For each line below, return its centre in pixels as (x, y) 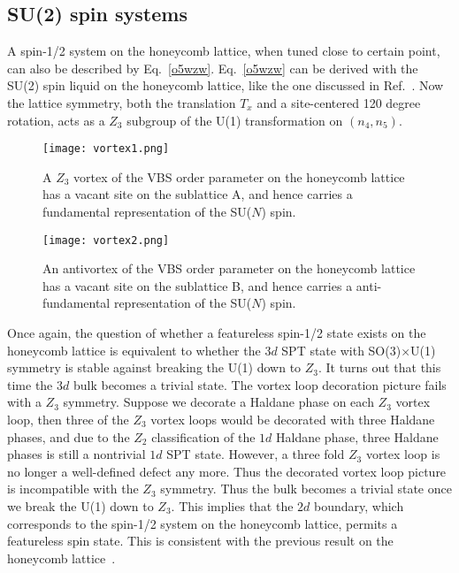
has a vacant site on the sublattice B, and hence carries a (198, 285)
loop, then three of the (68, 420)
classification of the (203, 436)
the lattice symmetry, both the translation (122, 102)
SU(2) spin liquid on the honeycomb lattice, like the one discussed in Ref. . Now (226, 85)
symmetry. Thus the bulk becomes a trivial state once (306, 489)
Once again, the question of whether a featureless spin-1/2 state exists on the (217, 333)
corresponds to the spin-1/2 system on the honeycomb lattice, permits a (203, 523)
